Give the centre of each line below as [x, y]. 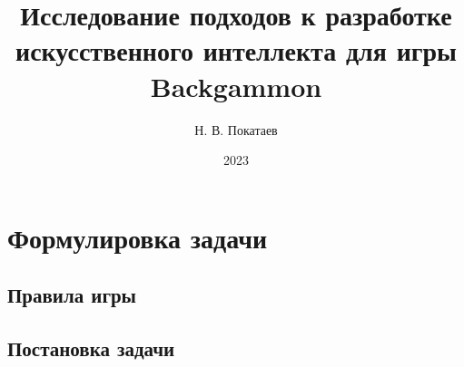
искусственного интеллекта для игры [236, 50]
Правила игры [72, 295]
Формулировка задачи [138, 237]
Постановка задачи [91, 348]
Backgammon [236, 86]
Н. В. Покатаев [236, 129]
